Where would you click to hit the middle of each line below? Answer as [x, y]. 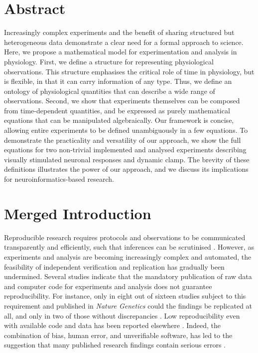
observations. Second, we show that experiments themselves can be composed [122, 101]
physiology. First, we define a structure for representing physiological [109, 61]
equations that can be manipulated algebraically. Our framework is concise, [119, 120]
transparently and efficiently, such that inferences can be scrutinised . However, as [129, 247]
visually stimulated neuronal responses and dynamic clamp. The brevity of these [127, 159]
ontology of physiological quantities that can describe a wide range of [110, 91]
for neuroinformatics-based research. [59, 179]
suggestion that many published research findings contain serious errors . [115, 345]
